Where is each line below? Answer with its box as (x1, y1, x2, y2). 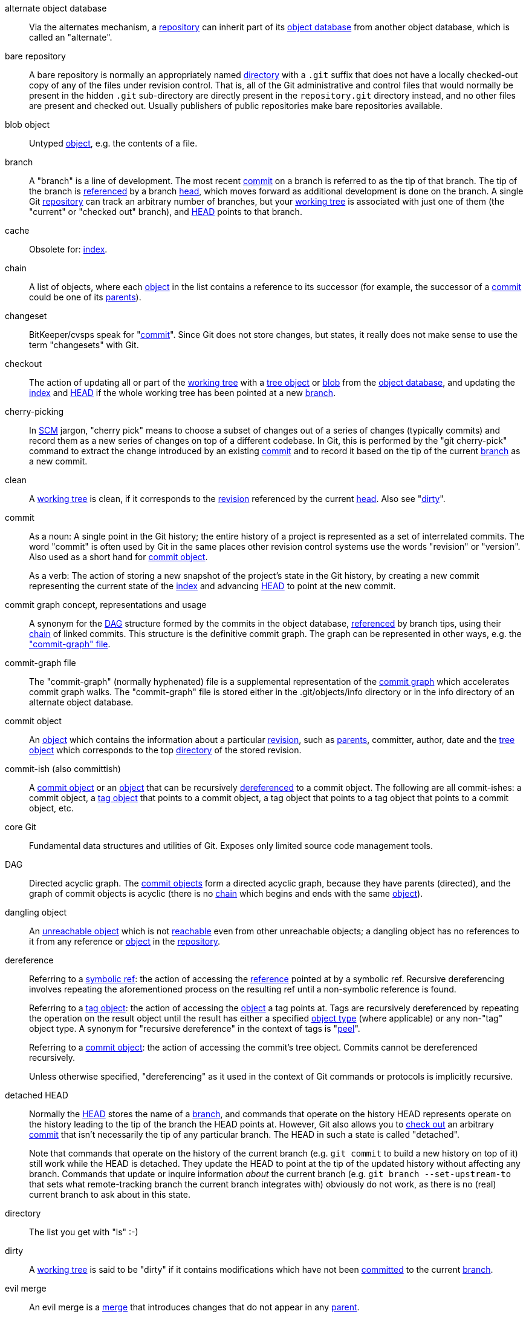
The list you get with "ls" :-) (29, 1227, 138, 1237)
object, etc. (29, 803, 74, 813)
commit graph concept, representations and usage (5, 599, 207, 610)
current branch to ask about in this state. (29, 1189, 190, 1200)
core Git (5, 822, 36, 832)
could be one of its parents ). (29, 292, 141, 302)
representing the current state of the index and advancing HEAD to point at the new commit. (29, 581, 396, 591)
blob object (5, 119, 50, 130)
